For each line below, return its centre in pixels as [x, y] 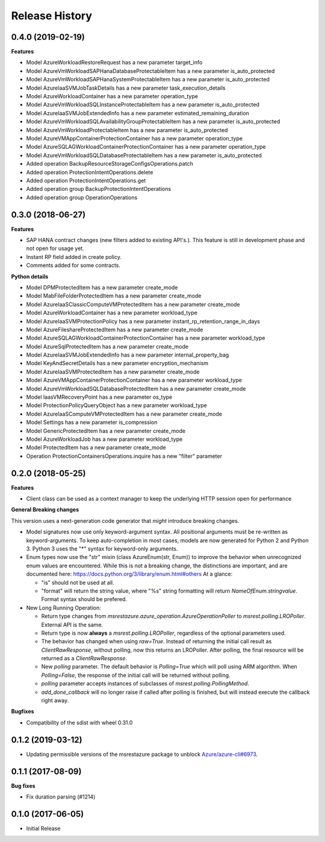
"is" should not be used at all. [78, 582]
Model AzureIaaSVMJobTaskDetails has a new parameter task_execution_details [126, 88]
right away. [55, 700]
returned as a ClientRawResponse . [84, 658]
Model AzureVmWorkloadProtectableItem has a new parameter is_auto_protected [127, 130]
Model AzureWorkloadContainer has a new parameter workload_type [112, 313]
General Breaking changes [45, 510]
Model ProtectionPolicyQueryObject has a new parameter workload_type [116, 405]
